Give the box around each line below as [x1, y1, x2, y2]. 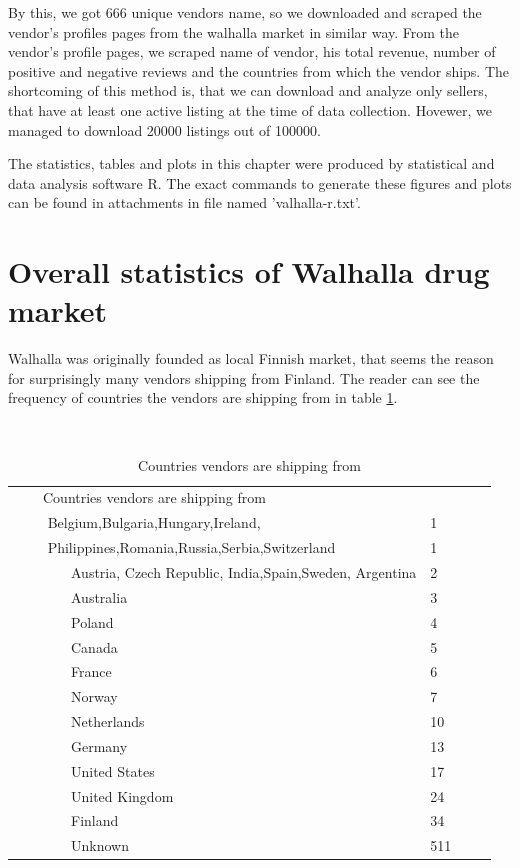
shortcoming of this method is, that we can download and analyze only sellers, [8, 80, 488, 101]
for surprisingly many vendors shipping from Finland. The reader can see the [8, 367, 480, 388]
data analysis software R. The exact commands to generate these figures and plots [8, 172, 512, 193]
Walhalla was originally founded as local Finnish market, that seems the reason [8, 348, 494, 369]
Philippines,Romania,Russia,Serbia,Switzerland [47, 537, 336, 558]
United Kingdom [70, 785, 174, 806]
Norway [70, 686, 118, 707]
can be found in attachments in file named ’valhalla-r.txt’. [8, 192, 361, 213]
